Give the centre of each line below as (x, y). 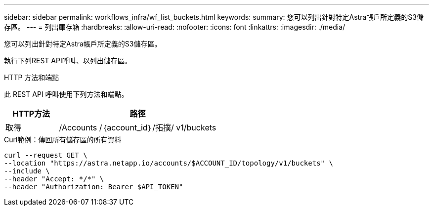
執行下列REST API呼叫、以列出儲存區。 (68, 61)
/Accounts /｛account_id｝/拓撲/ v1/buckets (138, 127)
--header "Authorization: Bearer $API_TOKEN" (94, 187)
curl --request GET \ (46, 155)
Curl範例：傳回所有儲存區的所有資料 (63, 140)
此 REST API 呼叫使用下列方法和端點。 (66, 94)
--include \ (27, 171)
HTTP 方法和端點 (32, 77)
